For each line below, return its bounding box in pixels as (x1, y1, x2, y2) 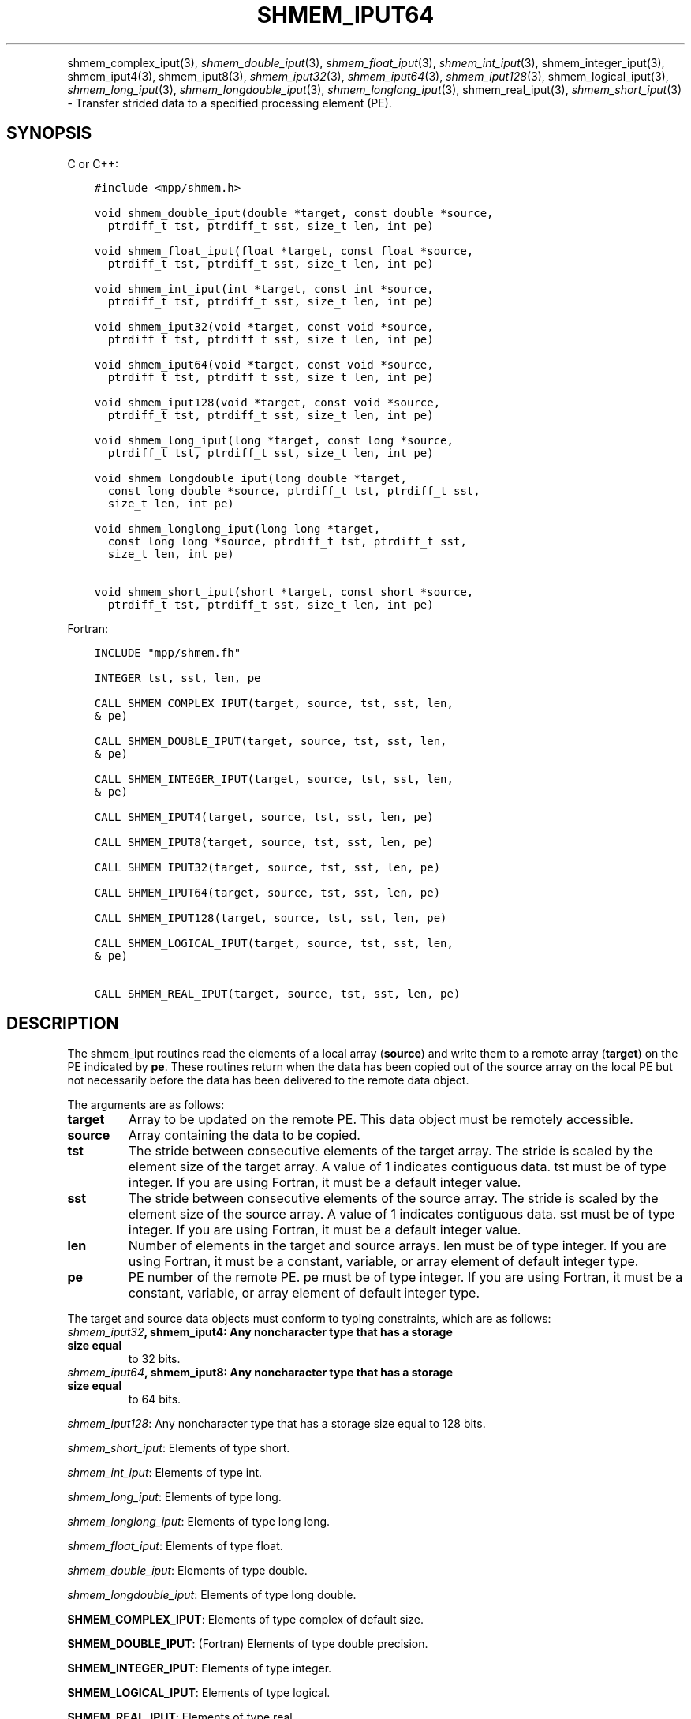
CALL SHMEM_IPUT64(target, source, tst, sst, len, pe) (94, 886, 441, 899)
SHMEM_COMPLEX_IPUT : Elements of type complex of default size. (67, 1612, 424, 1627)
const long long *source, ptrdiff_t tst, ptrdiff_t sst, (107, 534, 467, 548)
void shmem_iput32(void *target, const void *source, (94, 320, 434, 333)
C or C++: (67, 156, 118, 170)
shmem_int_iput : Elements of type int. (67, 1466, 263, 1480)
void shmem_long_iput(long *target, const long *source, (94, 433, 454, 447)
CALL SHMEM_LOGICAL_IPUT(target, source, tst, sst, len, (94, 936, 454, 949)
